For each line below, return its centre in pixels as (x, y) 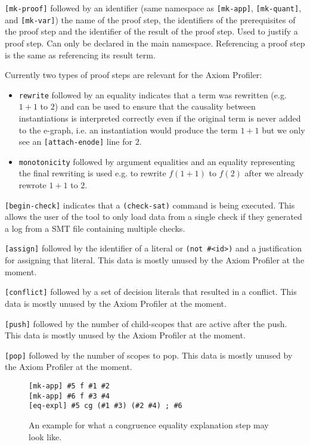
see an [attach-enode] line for (75, 141)
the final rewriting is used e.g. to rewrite (92, 173)
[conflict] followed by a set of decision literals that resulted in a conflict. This (151, 292)
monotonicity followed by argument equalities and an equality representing (157, 161)
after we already (274, 173)
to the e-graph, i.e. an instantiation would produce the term (128, 130)
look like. (45, 436)
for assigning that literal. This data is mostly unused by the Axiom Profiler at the (155, 260)
